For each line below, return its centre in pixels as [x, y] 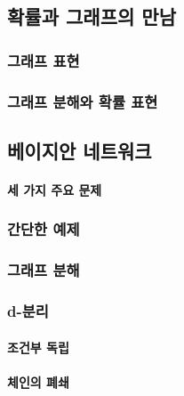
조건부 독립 [38, 347]
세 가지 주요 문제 [55, 189]
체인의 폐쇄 [38, 381]
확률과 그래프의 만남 [92, 16]
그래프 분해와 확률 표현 [83, 101]
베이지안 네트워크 [80, 150]
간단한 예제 [44, 229]
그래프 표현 [44, 60]
